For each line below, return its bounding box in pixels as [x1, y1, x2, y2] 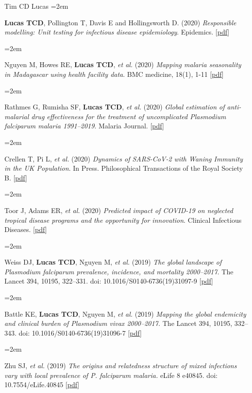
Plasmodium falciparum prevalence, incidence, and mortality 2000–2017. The [4, 266, 234, 276]
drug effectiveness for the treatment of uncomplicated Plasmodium [31, 111, 226, 121]
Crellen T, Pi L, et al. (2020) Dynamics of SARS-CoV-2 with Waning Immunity [4, 153, 243, 163]
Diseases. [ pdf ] [4, 224, 47, 234]
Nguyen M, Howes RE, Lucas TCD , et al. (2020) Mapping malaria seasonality [4, 59, 241, 70]
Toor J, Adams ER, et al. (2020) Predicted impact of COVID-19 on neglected [4, 205, 233, 215]
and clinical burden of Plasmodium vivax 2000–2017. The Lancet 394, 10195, [4, 318, 233, 328]
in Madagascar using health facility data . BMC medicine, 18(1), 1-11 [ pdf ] [4, 69, 224, 79]
